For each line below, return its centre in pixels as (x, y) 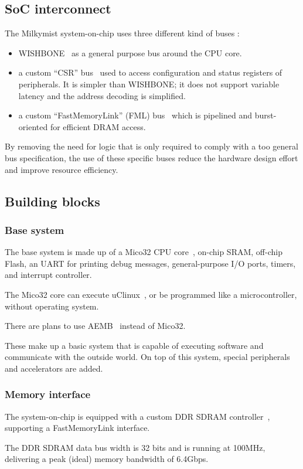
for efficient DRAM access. (98, 126)
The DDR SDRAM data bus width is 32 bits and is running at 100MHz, (135, 447)
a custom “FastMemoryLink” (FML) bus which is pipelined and (135, 115)
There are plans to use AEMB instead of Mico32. (95, 326)
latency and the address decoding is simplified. (102, 95)
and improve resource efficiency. (62, 169)
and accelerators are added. (54, 368)
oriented (33, 126)
